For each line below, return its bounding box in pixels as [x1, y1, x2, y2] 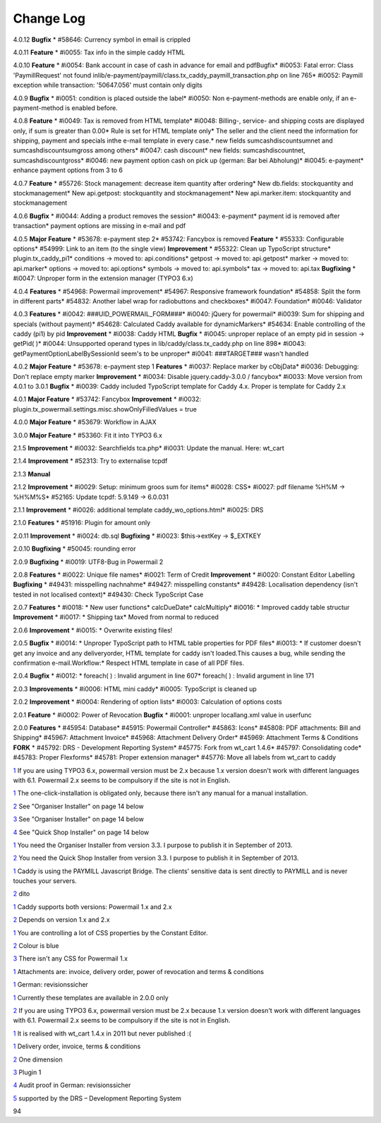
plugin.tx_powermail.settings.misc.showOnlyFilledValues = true [13, 404, 197, 413]
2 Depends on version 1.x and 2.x [13, 915, 110, 924]
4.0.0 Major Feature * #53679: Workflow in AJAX [13, 418, 157, 426]
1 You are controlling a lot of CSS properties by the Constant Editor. [13, 928, 208, 937]
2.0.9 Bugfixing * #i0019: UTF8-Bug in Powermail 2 [13, 558, 164, 566]
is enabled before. [64, 103, 118, 112]
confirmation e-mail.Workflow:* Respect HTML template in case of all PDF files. [13, 659, 245, 667]
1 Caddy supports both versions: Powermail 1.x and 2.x [13, 902, 172, 911]
